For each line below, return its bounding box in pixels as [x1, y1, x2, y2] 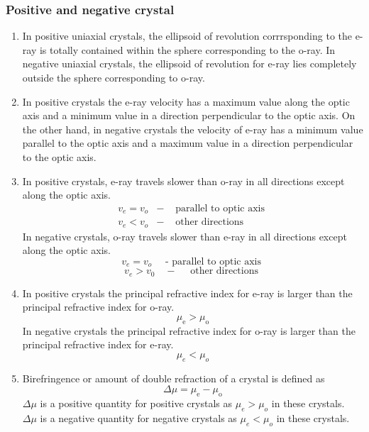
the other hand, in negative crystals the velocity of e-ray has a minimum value [22, 121, 363, 136]
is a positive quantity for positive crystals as [40, 396, 233, 411]
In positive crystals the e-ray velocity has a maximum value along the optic [22, 94, 350, 109]
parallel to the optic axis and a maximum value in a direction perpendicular [22, 135, 353, 150]
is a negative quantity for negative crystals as [40, 410, 237, 425]
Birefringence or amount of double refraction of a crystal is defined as [22, 370, 325, 385]
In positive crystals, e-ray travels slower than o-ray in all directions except [22, 173, 345, 188]
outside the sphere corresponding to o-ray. [22, 70, 205, 84]
